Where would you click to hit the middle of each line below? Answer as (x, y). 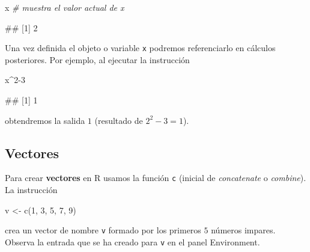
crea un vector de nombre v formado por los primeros (103, 230)
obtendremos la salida (45, 120)
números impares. (243, 230)
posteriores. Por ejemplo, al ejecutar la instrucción (97, 59)
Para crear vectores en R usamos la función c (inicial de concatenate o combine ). (156, 178)
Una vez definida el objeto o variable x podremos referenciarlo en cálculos (140, 48)
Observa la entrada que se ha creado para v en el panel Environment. (132, 241)
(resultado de (119, 120)
